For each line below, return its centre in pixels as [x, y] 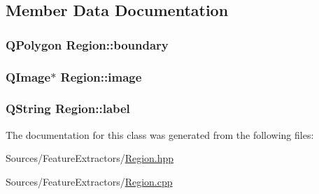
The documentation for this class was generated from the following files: [160, 134]
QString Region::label [68, 109]
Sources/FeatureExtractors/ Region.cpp [89, 181]
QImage [28, 76]
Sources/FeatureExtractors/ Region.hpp [90, 158]
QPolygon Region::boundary [87, 44]
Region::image [101, 76]
